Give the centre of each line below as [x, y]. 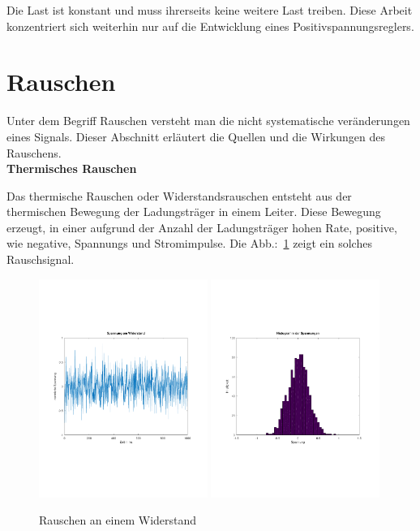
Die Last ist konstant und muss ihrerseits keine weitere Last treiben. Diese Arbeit [210, 10]
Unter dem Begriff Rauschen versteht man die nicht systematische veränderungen [208, 121]
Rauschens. [34, 152]
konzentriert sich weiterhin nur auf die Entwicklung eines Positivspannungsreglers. [210, 26]
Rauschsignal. [41, 259]
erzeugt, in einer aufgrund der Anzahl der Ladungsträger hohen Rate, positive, [202, 227]
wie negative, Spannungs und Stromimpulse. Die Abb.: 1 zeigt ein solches [189, 243]
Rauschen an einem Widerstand [118, 520]
